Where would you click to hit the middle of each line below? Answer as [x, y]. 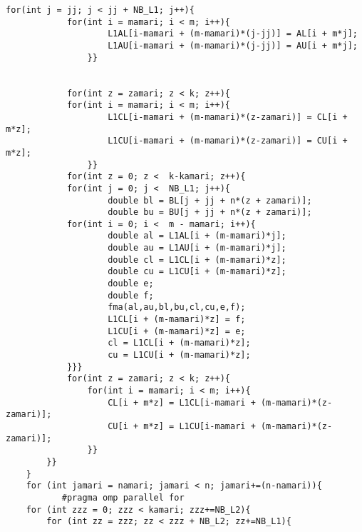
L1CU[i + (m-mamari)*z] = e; [177, 331]
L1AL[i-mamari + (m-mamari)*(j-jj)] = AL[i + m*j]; [233, 34]
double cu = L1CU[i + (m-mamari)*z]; [197, 272]
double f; [131, 295]
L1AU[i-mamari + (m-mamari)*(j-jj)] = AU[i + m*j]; [233, 45]
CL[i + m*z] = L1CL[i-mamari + [182, 402]
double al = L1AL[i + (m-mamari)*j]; [197, 236]
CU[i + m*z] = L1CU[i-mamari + [182, 426]
